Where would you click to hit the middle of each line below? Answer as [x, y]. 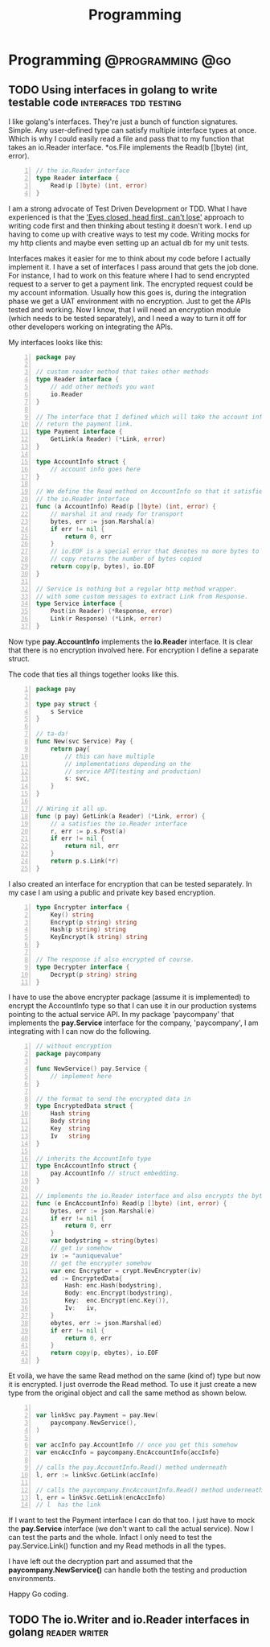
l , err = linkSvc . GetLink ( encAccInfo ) [101, 1497]
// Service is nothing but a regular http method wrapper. [137, 589]
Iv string [70, 1136]
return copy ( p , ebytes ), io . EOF [104, 1353]
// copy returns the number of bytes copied [126, 559]
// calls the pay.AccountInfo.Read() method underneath [131, 1468]
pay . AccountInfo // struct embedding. [115, 1173]
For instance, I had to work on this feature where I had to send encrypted [129, 275]
